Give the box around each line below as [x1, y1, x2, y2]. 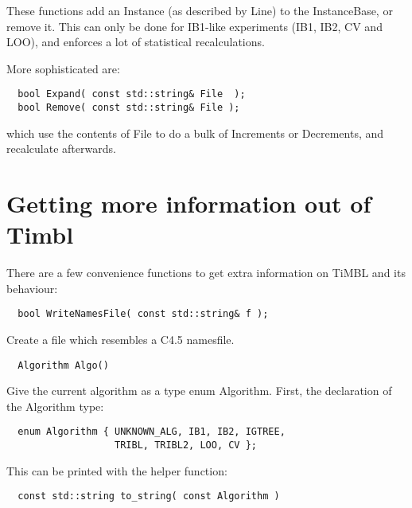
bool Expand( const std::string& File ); [17, 88, 246, 100]
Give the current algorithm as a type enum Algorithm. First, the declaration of [6, 382, 392, 399]
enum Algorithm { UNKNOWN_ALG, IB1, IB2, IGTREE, [17, 426, 286, 438]
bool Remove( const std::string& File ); [17, 102, 240, 114]
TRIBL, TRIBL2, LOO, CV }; [115, 440, 258, 451]
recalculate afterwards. [6, 140, 116, 157]
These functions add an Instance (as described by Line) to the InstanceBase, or [6, 2, 393, 18]
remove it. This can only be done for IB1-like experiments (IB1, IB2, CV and [6, 18, 383, 34]
